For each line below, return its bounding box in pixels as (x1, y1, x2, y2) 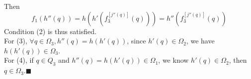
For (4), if (4, 55, 34, 65)
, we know (158, 55, 189, 65)
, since (127, 36, 146, 46)
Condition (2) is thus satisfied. (4, 26, 96, 36)
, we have (186, 36, 215, 46)
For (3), (4, 36, 27, 46)
